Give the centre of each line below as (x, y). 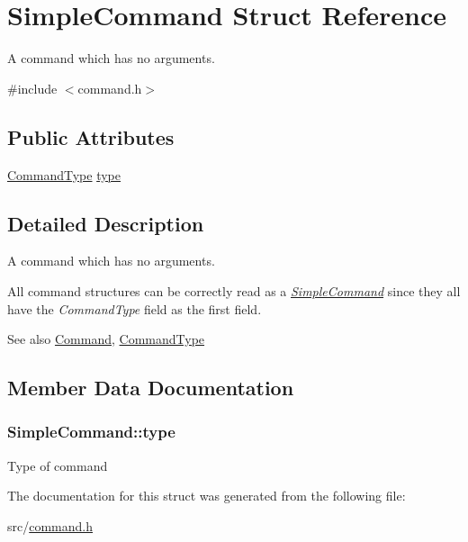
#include (32, 88)
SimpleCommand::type (91, 432)
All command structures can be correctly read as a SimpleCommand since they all (234, 290)
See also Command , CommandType (106, 339)
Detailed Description (106, 223)
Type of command (58, 465)
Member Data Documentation (151, 388)
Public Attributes (91, 136)
